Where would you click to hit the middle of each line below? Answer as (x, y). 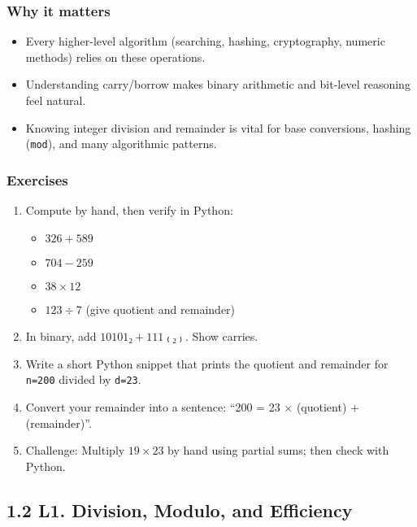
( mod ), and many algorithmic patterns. (121, 144)
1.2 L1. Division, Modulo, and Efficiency (180, 510)
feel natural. (56, 100)
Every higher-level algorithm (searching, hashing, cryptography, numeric (205, 41)
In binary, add (61, 336)
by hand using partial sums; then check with (278, 450)
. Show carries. (222, 336)
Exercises (37, 179)
